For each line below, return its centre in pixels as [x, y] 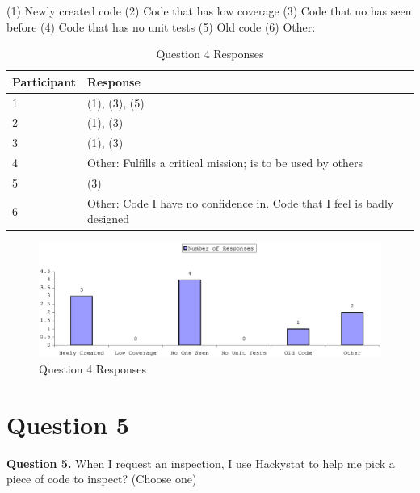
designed [108, 219]
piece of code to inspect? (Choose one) [102, 479]
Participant [44, 81]
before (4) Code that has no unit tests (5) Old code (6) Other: [161, 26]
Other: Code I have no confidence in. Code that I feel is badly [240, 202]
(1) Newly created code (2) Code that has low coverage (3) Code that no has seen [209, 11]
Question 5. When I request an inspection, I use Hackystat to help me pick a [201, 463]
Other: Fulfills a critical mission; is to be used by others [225, 163]
